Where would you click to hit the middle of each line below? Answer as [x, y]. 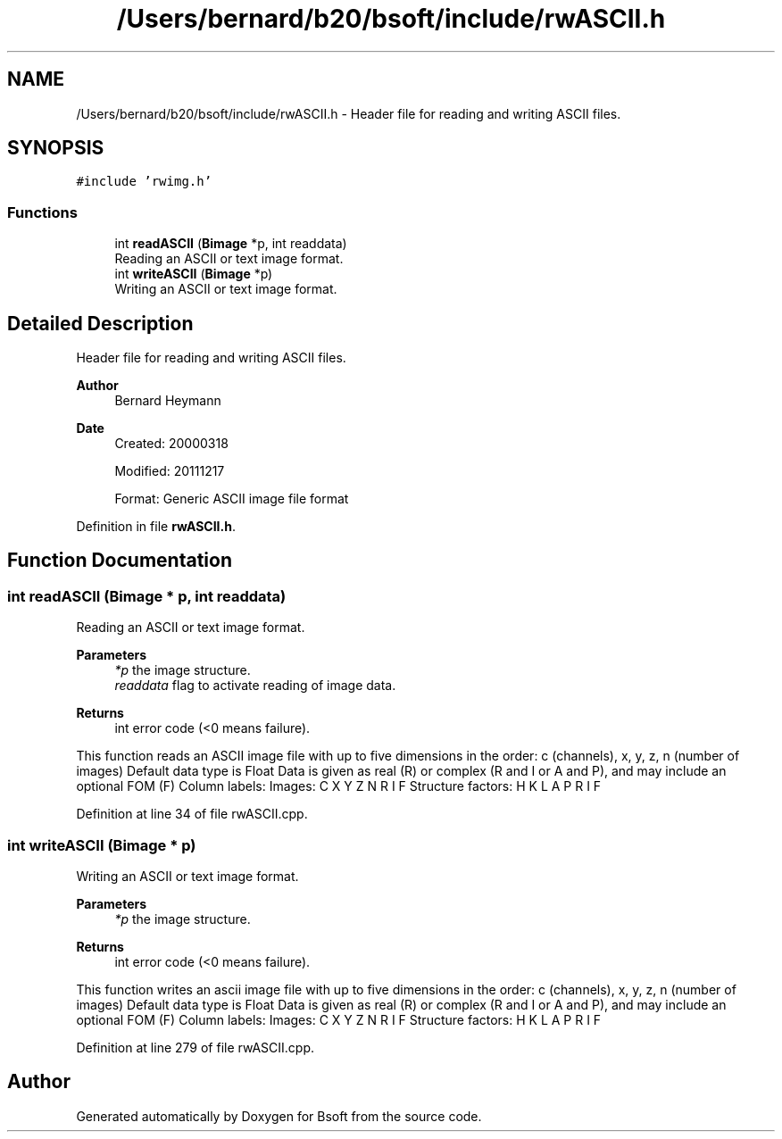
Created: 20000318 [171, 444]
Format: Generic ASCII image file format [232, 499]
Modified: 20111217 [170, 471]
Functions [42, 212]
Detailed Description [100, 323]
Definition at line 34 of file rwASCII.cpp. [192, 814]
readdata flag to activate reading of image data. [255, 686]
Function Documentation [120, 561]
